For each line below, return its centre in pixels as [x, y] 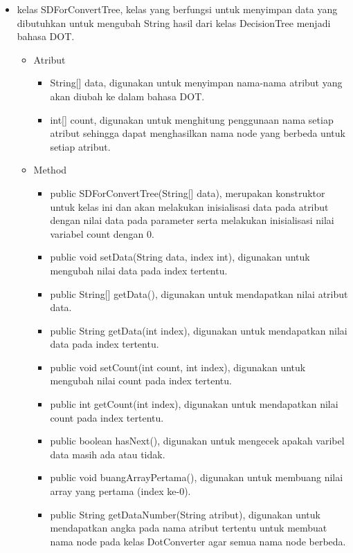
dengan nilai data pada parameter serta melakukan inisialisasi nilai [192, 220]
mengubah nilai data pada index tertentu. [139, 270]
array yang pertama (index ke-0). [120, 491]
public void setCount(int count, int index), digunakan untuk [178, 367]
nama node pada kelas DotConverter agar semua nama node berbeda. [198, 541]
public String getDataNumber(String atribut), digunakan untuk [185, 514]
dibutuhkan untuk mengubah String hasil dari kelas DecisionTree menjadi [174, 22]
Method [50, 170]
